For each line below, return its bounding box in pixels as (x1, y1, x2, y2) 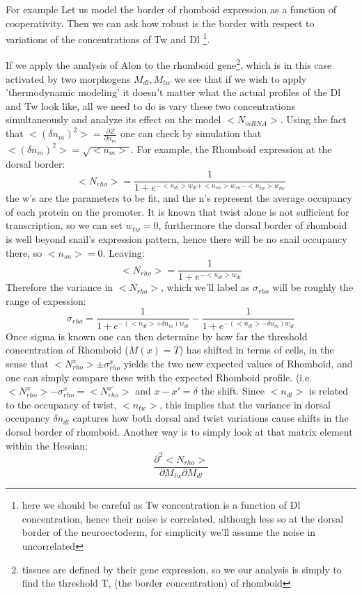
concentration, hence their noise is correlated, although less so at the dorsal (22, 511, 344, 525)
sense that (6, 356, 49, 371)
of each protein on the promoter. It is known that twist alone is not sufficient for (6, 204, 349, 219)
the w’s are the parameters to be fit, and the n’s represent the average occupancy (6, 191, 352, 205)
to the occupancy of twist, (6, 397, 117, 411)
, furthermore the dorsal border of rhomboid (158, 218, 347, 232)
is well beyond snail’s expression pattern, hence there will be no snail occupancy (6, 231, 347, 246)
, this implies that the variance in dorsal (159, 397, 331, 411)
